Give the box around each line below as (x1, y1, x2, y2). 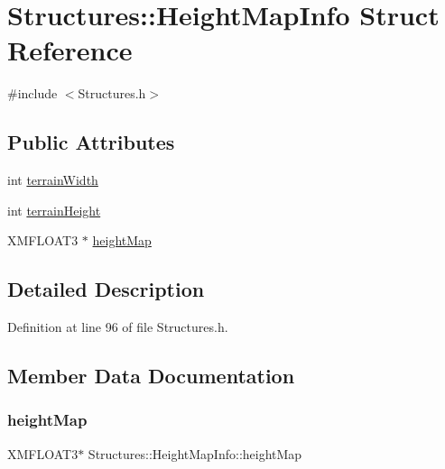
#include (7, 84, 58, 103)
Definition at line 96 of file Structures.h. (7, 317, 228, 336)
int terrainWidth (7, 170, 98, 189)
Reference (7, 32, 133, 69)
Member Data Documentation (7, 362, 295, 390)
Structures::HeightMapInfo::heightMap (88, 444, 302, 463)
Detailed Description (7, 275, 205, 303)
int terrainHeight (7, 200, 101, 219)
